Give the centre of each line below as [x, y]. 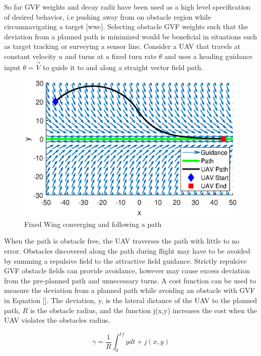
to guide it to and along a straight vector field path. [123, 67]
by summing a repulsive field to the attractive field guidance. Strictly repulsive [125, 260]
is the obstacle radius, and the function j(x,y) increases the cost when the [143, 310]
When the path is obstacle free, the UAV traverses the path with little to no [122, 241]
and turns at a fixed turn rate [111, 56]
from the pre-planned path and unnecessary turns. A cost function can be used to [130, 280]
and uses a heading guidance [208, 56]
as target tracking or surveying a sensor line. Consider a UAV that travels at [122, 46]
